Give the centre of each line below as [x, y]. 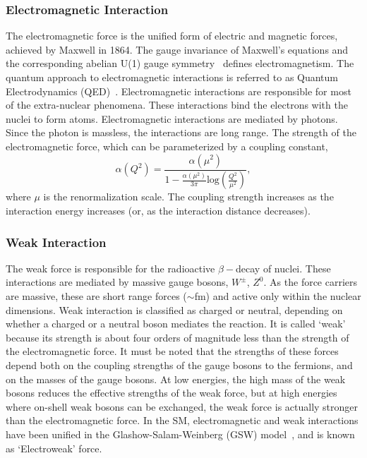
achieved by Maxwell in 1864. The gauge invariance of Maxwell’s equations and [177, 49]
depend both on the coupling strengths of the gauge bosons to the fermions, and [179, 365]
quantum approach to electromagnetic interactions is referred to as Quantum [172, 77]
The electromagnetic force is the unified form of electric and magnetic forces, [172, 36]
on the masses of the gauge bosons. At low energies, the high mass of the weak [176, 379]
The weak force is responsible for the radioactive [110, 268]
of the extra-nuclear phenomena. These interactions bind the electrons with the [177, 105]
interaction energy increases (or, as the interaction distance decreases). [158, 211]
